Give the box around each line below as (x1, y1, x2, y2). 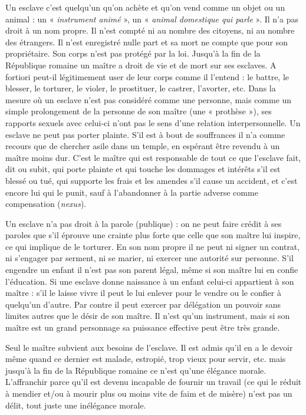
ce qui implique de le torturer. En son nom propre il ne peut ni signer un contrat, (5, 240, 300, 252)
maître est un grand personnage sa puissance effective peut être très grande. (5, 321, 280, 334)
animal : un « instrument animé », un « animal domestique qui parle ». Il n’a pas (5, 12, 298, 25)
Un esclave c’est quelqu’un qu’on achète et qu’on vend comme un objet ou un (5, 1, 285, 13)
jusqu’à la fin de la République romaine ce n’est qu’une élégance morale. (5, 364, 266, 376)
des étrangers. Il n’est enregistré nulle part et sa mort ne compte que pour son (5, 35, 288, 48)
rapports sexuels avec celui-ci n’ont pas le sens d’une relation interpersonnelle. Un (5, 116, 301, 129)
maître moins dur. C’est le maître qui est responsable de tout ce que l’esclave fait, (5, 151, 301, 163)
